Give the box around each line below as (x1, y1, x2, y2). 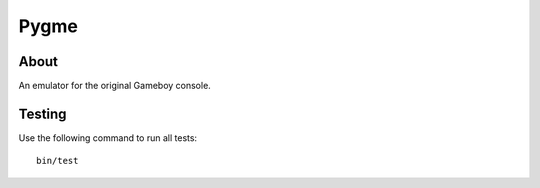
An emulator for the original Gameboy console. (18, 80, 212, 92)
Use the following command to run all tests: (18, 131, 198, 144)
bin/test (36, 155, 79, 167)
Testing (18, 105, 67, 122)
